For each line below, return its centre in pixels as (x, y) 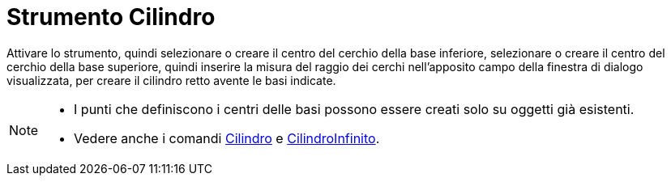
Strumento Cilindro (111, 17)
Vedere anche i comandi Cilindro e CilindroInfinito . (227, 138)
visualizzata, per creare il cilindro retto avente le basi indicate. (171, 80)
